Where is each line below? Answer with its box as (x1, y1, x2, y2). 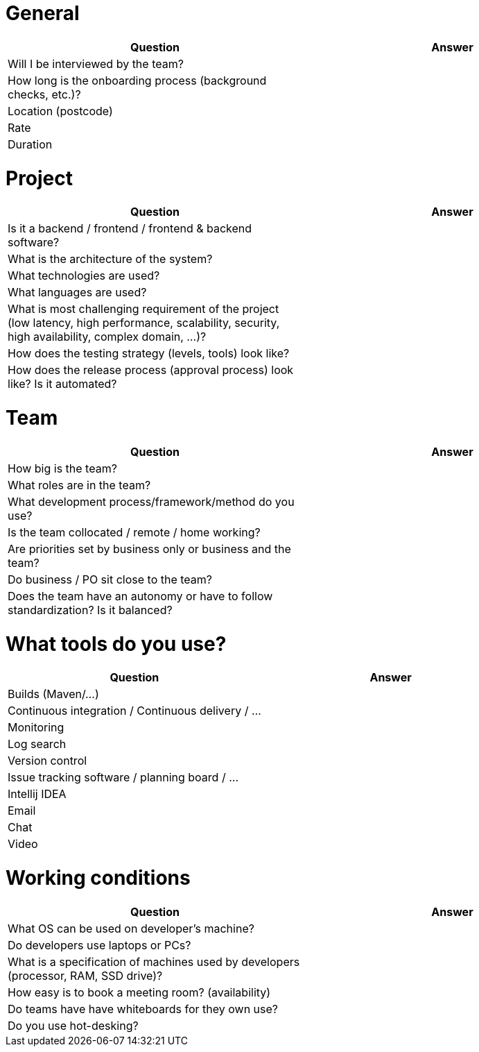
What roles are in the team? (8, 477, 151, 492)
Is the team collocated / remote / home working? (8, 525, 261, 539)
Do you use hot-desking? (8, 1018, 139, 1033)
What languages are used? (8, 285, 147, 300)
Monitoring (8, 720, 64, 735)
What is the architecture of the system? (8, 252, 213, 266)
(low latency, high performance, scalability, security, (8, 316, 280, 330)
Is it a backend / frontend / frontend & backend (8, 221, 252, 236)
